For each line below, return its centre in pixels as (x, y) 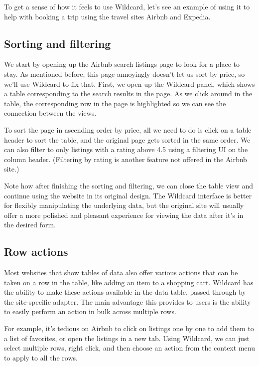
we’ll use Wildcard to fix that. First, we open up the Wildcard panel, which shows (129, 84)
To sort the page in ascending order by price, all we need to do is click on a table (128, 129)
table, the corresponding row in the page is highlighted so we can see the (115, 103)
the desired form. (30, 225)
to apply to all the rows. (41, 357)
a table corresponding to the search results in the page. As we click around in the (128, 93)
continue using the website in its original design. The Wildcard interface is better (128, 195)
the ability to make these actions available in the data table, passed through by (125, 292)
